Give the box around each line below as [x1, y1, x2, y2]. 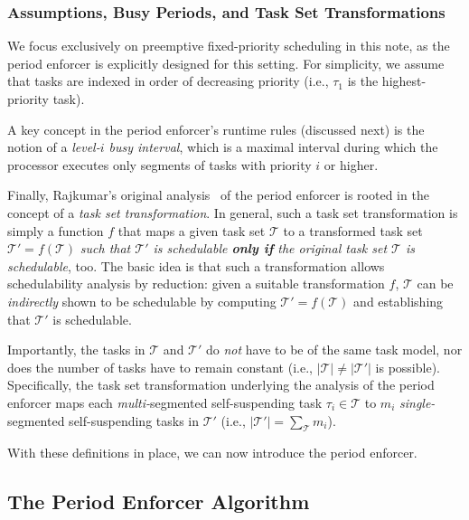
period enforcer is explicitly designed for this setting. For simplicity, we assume [7, 53, 445, 72]
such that [80, 239, 131, 258]
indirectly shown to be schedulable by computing [7, 291, 277, 310]
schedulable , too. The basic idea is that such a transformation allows [7, 256, 385, 275]
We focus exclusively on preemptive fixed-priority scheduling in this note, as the [7, 36, 450, 55]
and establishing [353, 291, 444, 310]
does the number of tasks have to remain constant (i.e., [7, 357, 313, 376]
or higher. [324, 155, 379, 174]
